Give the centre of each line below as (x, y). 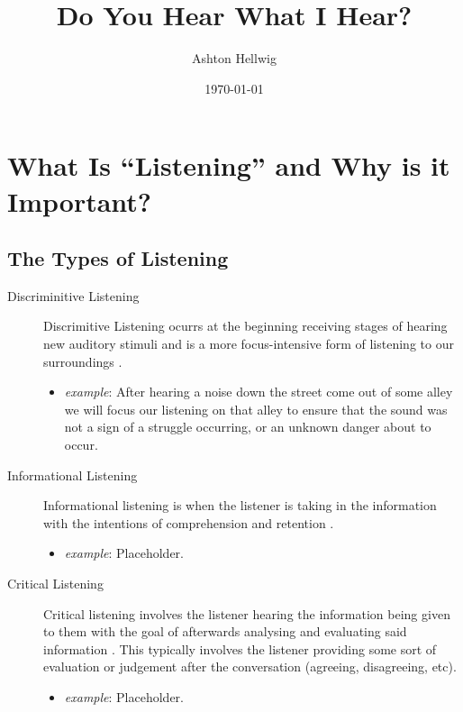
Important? (80, 201)
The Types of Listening (118, 258)
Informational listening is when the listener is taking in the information (240, 505)
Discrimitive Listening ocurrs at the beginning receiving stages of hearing (245, 326)
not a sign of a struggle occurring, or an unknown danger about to (248, 427)
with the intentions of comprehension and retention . (189, 522)
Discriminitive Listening (73, 295)
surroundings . (83, 361)
